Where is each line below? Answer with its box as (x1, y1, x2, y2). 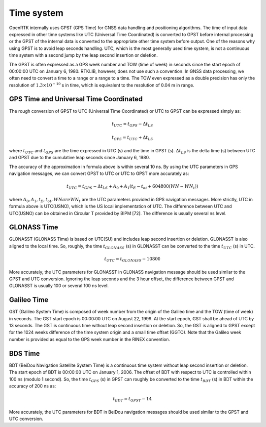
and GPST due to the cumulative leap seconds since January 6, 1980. (9, 155, 150, 161)
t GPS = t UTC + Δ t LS (111, 135, 153, 142)
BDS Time (9, 349, 40, 358)
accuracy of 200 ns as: (9, 383, 56, 389)
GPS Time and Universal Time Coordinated (9, 95, 143, 103)
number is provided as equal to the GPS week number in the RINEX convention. (9, 336, 170, 342)
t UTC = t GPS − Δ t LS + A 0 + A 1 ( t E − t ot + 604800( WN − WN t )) (66, 183, 199, 190)
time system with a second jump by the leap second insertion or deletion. (9, 52, 158, 58)
